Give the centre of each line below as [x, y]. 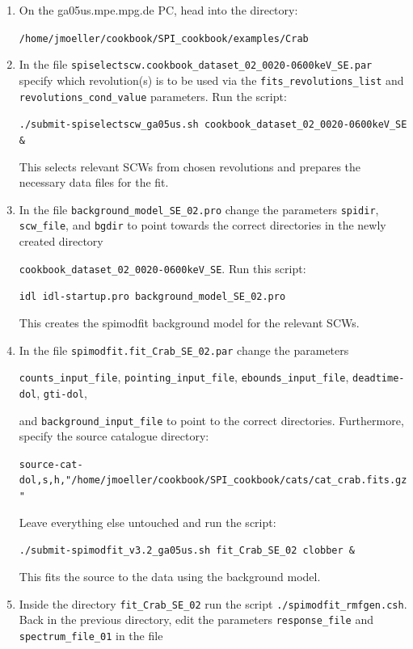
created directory [61, 241]
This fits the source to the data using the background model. [170, 576]
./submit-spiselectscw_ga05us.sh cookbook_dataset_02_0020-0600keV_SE [213, 125]
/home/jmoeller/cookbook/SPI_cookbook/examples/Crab [164, 38]
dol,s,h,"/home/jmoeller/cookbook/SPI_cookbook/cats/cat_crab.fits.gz [213, 480]
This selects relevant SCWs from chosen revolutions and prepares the [190, 166]
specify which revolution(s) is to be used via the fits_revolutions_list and [211, 80]
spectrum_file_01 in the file [91, 635]
